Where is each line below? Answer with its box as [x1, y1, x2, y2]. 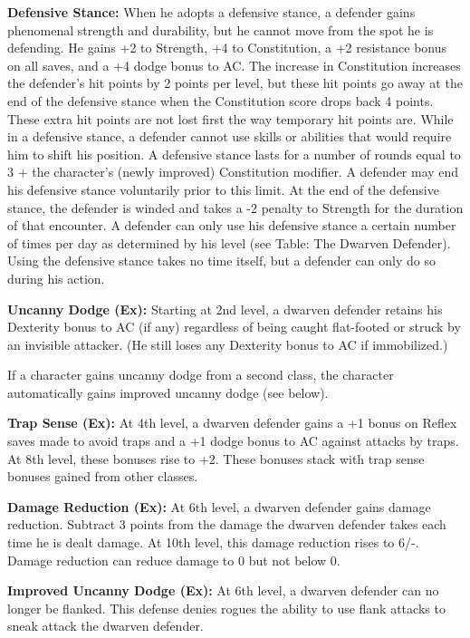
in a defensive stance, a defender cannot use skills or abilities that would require [7, 127, 452, 146]
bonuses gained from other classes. [7, 467, 198, 486]
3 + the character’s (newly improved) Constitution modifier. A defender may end [7, 162, 459, 181]
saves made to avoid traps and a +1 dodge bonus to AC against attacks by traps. [7, 431, 459, 450]
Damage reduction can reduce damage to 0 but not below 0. [7, 550, 341, 569]
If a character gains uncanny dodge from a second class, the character [7, 365, 394, 384]
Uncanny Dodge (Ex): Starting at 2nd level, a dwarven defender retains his [7, 299, 443, 318]
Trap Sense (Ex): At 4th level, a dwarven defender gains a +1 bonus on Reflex [7, 413, 457, 432]
